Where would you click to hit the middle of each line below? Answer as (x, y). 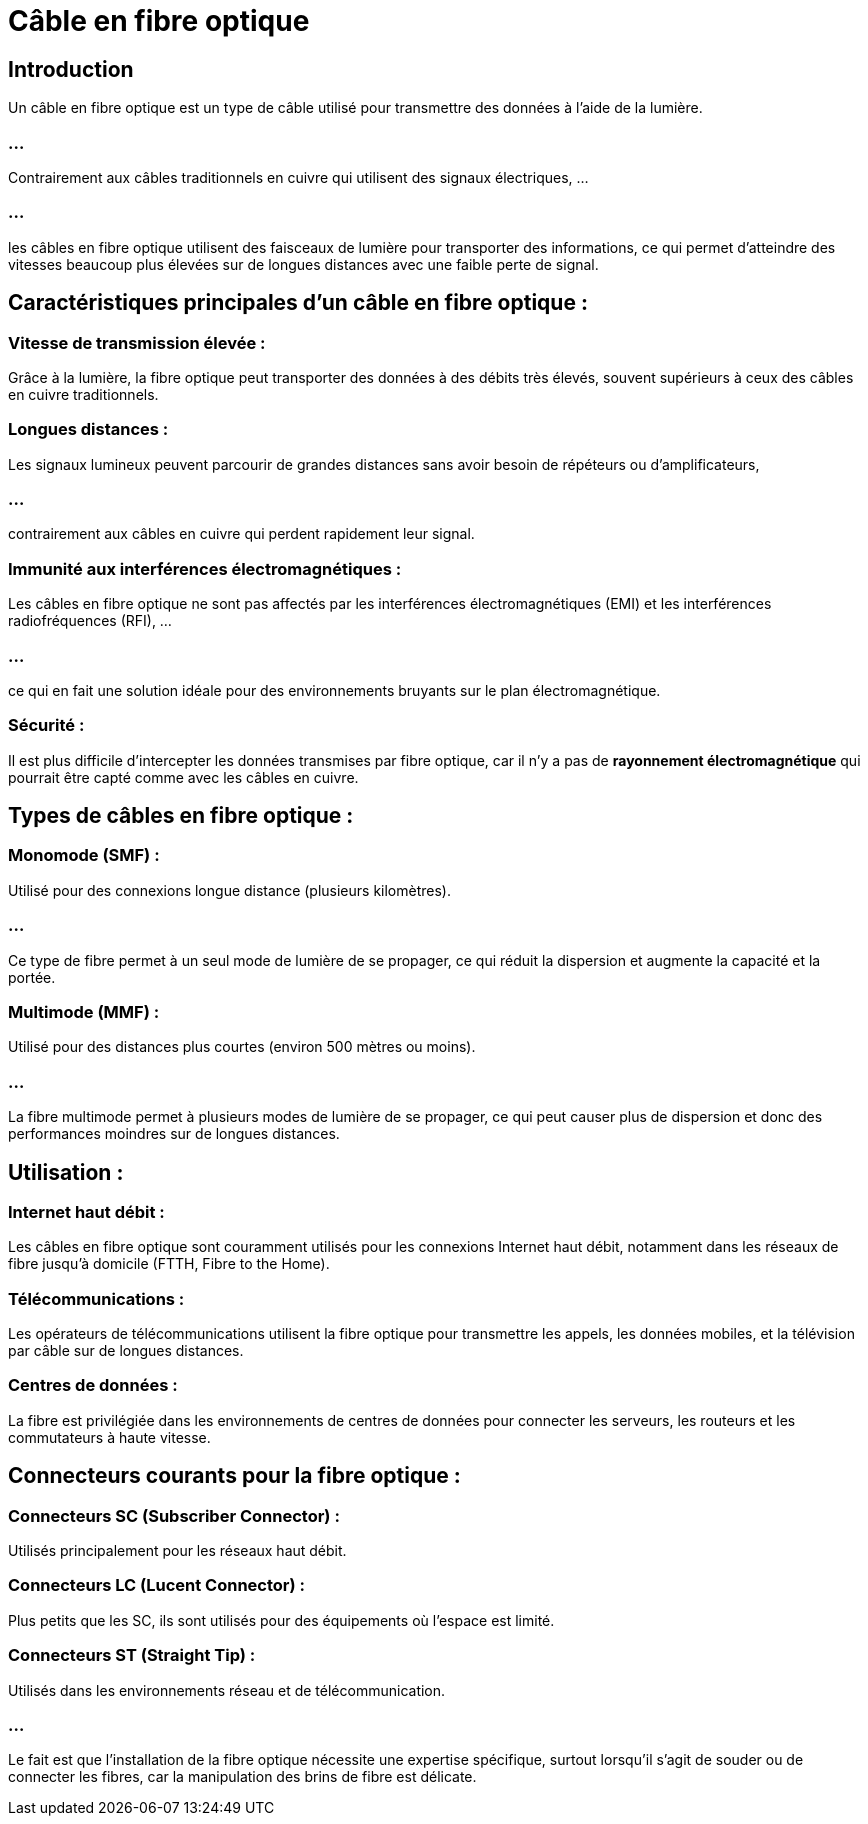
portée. (32, 977)
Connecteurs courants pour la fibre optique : (234, 1476)
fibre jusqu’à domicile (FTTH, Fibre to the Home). (169, 1264)
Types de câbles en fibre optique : (181, 816)
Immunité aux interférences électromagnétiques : (205, 568)
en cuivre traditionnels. (83, 394)
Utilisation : (66, 1172)
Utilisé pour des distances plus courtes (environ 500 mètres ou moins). (242, 1047)
